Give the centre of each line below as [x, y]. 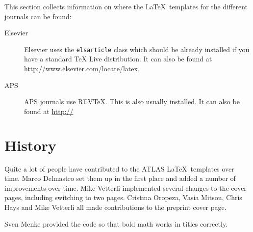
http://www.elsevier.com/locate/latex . [82, 69]
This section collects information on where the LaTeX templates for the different [126, 6]
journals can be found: [38, 16]
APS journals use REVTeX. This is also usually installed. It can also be [132, 101]
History [30, 145]
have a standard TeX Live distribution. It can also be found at [118, 59]
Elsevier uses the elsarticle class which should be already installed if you [137, 49]
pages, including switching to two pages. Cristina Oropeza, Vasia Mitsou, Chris [123, 197]
